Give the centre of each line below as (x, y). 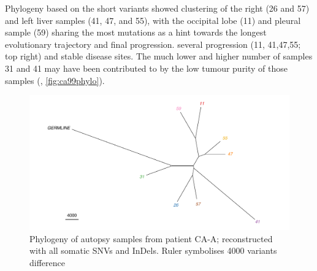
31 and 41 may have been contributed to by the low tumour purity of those (147, 68)
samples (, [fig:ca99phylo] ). (55, 80)
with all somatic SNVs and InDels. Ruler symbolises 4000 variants (153, 250)
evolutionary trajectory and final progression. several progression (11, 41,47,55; (153, 44)
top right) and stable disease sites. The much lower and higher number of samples (159, 56)
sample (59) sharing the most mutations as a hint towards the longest (136, 32)
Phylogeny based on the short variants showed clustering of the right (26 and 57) (157, 8)
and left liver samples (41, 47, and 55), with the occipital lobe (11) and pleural (153, 20)
